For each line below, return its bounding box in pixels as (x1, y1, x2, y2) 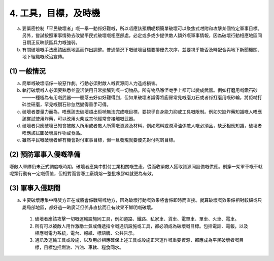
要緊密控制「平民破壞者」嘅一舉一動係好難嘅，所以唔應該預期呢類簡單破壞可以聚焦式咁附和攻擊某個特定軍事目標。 (22, 25, 262, 31)
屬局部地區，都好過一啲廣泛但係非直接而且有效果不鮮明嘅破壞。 (22, 204, 156, 210)
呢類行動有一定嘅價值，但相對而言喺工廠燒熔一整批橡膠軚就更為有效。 (9, 170, 156, 177)
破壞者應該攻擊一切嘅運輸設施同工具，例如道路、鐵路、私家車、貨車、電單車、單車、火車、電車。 (35, 216, 239, 222)
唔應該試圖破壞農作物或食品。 (22, 130, 85, 136)
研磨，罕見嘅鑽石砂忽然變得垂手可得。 (30, 101, 111, 107)
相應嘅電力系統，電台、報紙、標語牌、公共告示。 (35, 230, 137, 236)
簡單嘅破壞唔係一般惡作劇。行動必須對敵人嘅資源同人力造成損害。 (22, 80, 160, 86)
